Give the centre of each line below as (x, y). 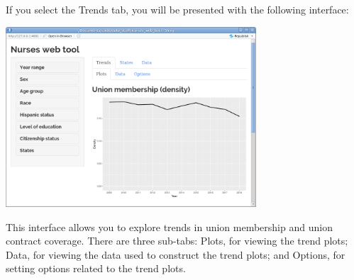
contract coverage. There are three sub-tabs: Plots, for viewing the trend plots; (177, 241)
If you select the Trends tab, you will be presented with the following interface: (177, 9)
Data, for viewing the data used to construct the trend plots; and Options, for (176, 254)
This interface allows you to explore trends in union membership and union (169, 226)
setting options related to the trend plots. (96, 268)
